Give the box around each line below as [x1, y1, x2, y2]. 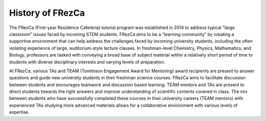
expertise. [9, 109, 30, 115]
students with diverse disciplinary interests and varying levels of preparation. [9, 59, 166, 65]
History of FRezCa [9, 7, 85, 18]
